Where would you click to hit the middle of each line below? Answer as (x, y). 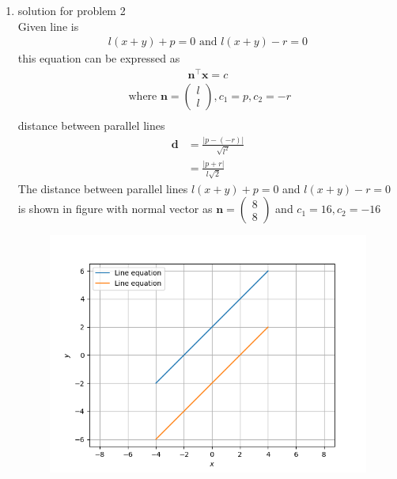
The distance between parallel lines (103, 188)
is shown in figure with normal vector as (115, 209)
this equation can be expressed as (99, 58)
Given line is (48, 26)
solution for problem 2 (72, 10)
